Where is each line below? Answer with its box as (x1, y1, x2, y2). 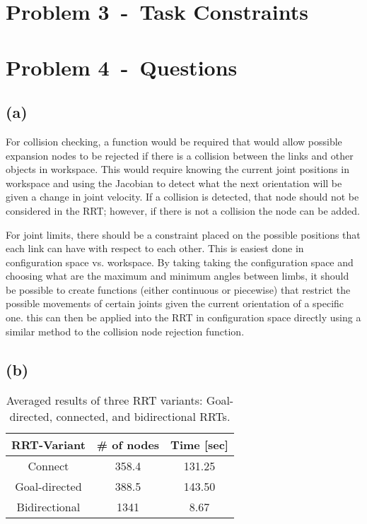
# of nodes (96, 436, 160, 453)
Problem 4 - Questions (6, 52, 238, 81)
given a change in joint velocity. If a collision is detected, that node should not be (6, 189, 359, 204)
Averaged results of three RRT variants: (6, 392, 203, 409)
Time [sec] (170, 436, 228, 453)
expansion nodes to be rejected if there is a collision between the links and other (6, 148, 354, 162)
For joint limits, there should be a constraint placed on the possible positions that (6, 227, 361, 242)
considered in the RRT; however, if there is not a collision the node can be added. (6, 203, 360, 218)
